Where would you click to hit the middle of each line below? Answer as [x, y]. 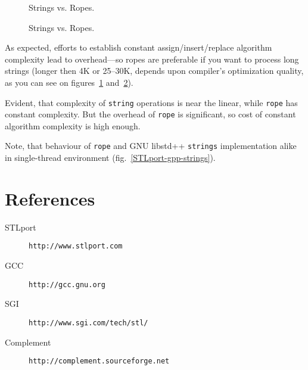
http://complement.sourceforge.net [99, 361]
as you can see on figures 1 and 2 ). [69, 82]
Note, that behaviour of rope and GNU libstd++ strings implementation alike [151, 146]
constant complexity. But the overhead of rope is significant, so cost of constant [150, 114]
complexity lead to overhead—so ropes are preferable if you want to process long [152, 59]
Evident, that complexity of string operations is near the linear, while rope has [151, 102]
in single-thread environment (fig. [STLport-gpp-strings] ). [110, 158]
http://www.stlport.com [76, 246]
